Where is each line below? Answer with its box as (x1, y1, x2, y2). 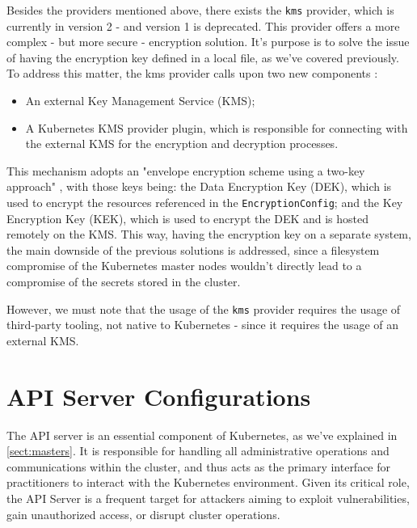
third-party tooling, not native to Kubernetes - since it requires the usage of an (6, 316, 399, 333)
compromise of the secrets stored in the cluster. (6, 273, 241, 290)
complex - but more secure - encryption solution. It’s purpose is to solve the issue (6, 33, 410, 50)
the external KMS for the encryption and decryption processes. (25, 135, 339, 152)
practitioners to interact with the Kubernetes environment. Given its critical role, (6, 474, 410, 491)
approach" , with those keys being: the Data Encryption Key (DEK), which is (6, 178, 392, 195)
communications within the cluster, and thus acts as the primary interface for (6, 458, 391, 475)
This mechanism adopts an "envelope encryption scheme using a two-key (6, 162, 365, 179)
